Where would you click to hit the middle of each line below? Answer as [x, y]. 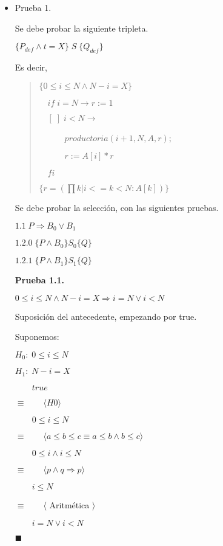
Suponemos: [37, 337]
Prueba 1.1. [39, 280]
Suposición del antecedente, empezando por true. [106, 316]
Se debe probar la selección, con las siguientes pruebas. [117, 208]
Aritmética [69, 504]
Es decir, [31, 67]
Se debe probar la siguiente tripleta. [82, 28]
